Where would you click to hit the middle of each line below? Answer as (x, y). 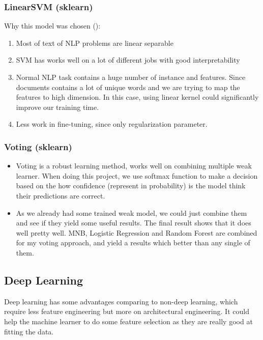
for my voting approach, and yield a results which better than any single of (133, 243)
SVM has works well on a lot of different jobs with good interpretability (128, 60)
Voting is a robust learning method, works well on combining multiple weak (134, 166)
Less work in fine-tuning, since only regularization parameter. (112, 124)
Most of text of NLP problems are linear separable (95, 42)
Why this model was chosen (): (52, 26)
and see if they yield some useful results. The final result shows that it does (134, 223)
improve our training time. (57, 107)
